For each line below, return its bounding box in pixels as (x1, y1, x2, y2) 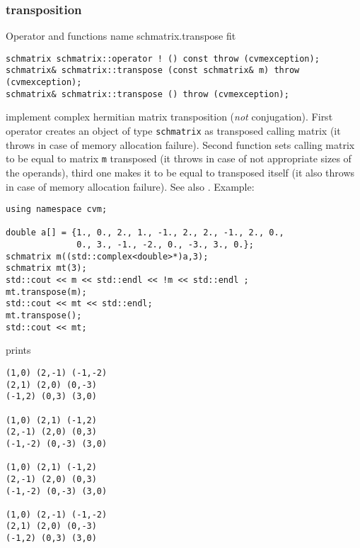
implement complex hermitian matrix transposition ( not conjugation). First (6, 109, 333, 124)
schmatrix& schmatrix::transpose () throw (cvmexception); (6, 89, 289, 99)
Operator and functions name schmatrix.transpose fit (6, 28, 236, 43)
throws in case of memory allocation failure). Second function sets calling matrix (6, 137, 355, 152)
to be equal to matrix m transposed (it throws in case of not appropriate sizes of (6, 151, 352, 166)
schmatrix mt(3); (6, 263, 87, 274)
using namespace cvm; (6, 204, 108, 215)
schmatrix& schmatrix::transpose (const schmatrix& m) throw (6, 65, 300, 76)
